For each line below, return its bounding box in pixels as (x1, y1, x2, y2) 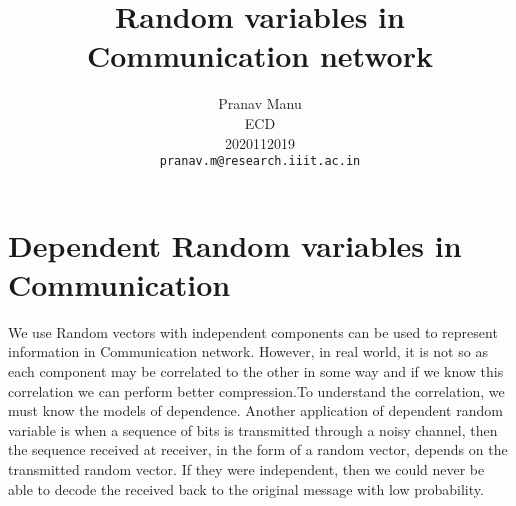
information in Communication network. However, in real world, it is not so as (8, 341, 488, 362)
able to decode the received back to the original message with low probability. (8, 478, 484, 499)
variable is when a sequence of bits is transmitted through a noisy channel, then (8, 419, 498, 440)
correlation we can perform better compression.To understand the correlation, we (8, 380, 505, 401)
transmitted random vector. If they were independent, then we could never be (8, 459, 485, 480)
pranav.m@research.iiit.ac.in (159, 154, 361, 169)
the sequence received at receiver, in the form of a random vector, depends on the (8, 439, 508, 460)
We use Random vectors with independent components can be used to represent (8, 321, 498, 342)
